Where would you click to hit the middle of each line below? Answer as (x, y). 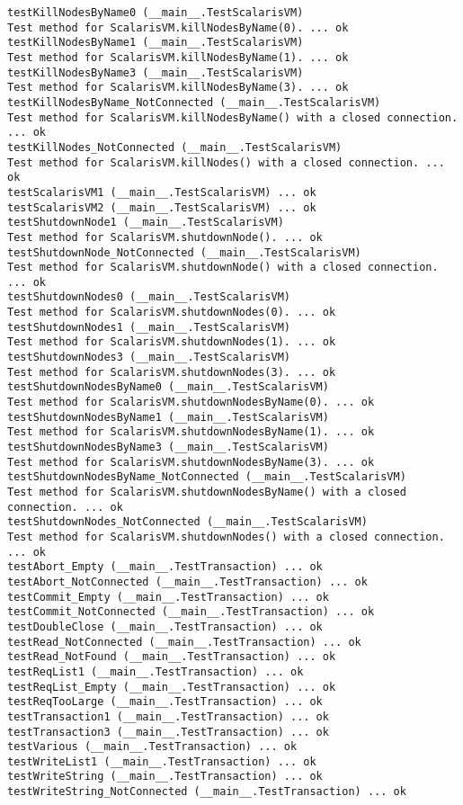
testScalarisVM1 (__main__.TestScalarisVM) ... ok (162, 192)
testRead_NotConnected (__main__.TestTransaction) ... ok (184, 642)
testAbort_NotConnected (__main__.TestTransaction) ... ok (187, 581)
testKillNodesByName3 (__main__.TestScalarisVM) (156, 72)
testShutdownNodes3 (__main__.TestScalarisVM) (149, 358)
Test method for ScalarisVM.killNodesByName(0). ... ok (178, 27)
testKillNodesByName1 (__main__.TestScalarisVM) (156, 43)
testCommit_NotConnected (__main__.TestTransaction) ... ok (191, 612)
